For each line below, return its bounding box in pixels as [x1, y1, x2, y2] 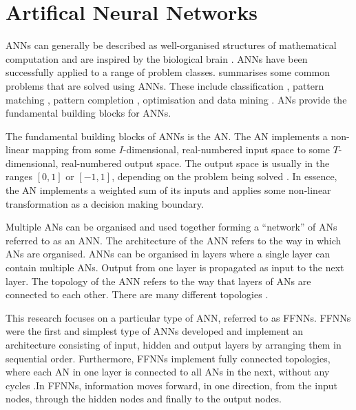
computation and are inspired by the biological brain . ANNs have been [6, 51, 308, 66]
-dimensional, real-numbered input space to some [123, 142, 330, 157]
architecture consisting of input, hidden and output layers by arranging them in [6, 338, 342, 351]
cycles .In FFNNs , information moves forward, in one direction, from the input [6, 378, 337, 392]
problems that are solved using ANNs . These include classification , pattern [6, 78, 324, 92]
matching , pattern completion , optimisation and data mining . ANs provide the [6, 92, 347, 106]
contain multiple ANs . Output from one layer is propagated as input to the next [6, 260, 344, 275]
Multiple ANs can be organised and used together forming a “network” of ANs [6, 219, 337, 234]
